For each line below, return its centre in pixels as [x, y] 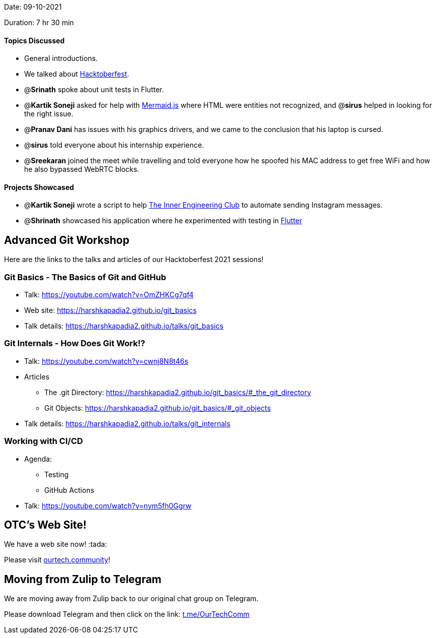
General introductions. [61, 58]
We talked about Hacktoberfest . [77, 74]
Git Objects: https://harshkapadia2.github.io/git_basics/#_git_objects [158, 408]
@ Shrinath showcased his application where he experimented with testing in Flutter [163, 221]
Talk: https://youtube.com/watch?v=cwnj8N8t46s [106, 361]
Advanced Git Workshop [67, 240]
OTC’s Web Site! [46, 525]
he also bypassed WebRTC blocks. [82, 169]
